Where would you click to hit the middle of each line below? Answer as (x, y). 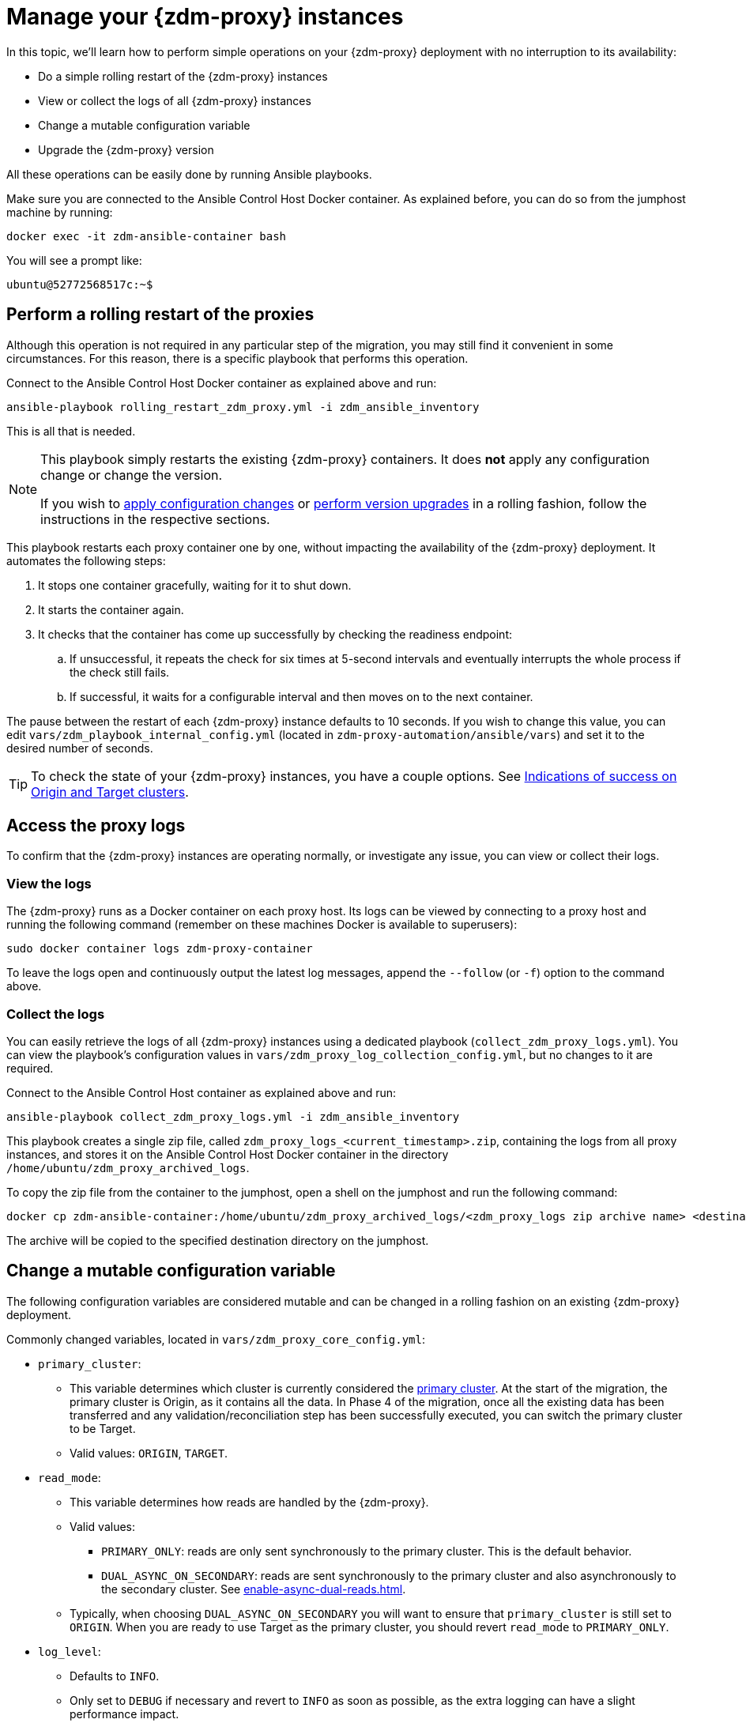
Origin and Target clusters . (110, 792)
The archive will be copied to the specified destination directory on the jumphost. (218, 1240)
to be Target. (103, 1428)
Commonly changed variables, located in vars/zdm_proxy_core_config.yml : (216, 1339)
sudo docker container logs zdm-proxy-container (160, 949)
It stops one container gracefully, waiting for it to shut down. (195, 585)
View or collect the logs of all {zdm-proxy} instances (175, 100)
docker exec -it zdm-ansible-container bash (147, 236)
